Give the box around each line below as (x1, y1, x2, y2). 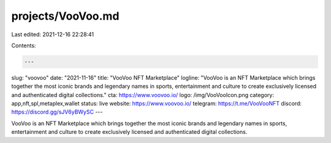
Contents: (11, 42, 36, 49)
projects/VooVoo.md (11, 9, 120, 23)
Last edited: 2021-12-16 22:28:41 (11, 31, 94, 38)
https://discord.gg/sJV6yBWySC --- (11, 108, 103, 116)
